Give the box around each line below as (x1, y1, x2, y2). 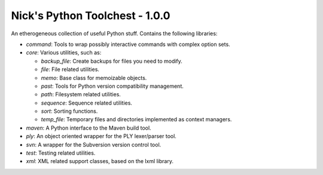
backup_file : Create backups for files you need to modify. (41, 57, 182, 65)
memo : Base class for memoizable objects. (41, 74, 147, 81)
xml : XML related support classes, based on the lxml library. (26, 158, 173, 165)
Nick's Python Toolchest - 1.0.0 (11, 9, 170, 22)
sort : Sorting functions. (41, 108, 98, 115)
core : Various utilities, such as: (26, 49, 102, 56)
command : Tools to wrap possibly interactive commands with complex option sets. (26, 41, 230, 48)
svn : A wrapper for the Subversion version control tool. (26, 141, 161, 148)
